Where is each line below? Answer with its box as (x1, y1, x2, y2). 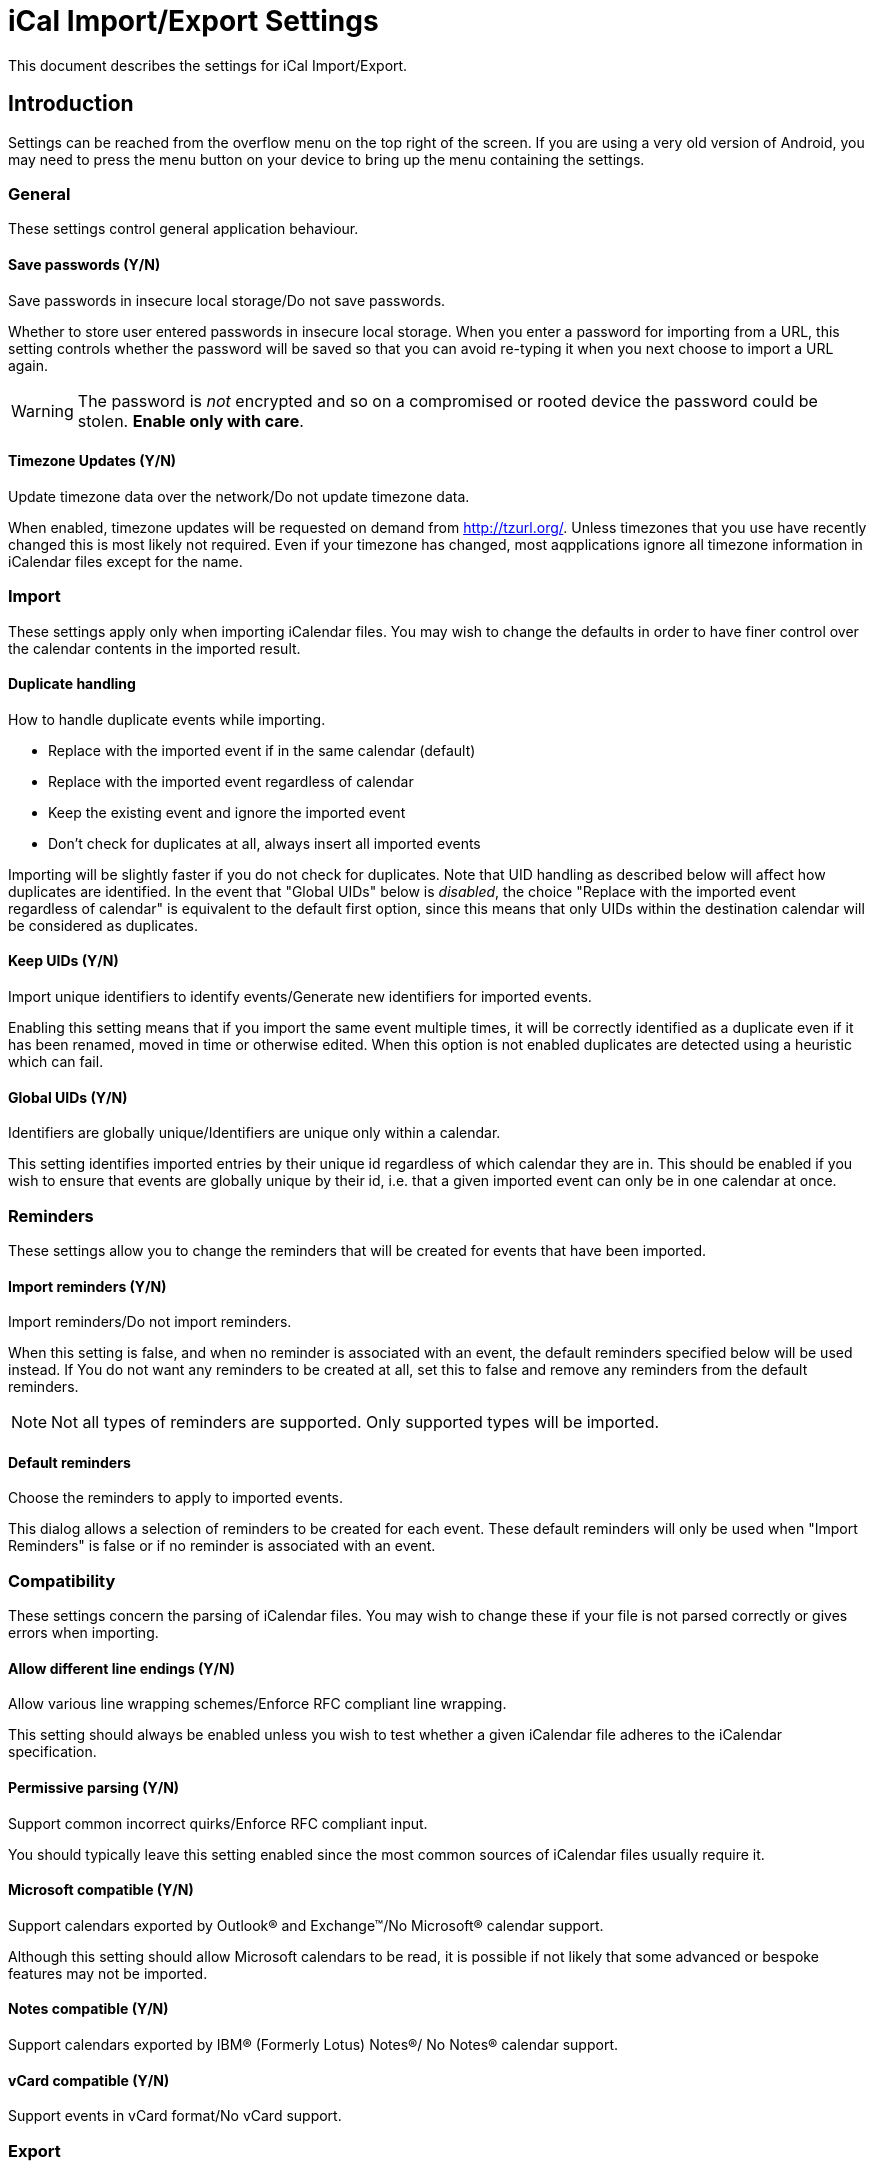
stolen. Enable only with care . (77, 410, 304, 431)
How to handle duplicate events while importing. (8, 710, 326, 728)
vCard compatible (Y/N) (8, 2071, 170, 2089)
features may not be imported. (8, 1964, 208, 1982)
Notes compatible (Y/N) (8, 2000, 169, 2018)
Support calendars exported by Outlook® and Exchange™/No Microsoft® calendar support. (8, 1916, 604, 1934)
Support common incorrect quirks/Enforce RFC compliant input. (8, 1814, 428, 1832)
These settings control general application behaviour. (8, 220, 359, 238)
